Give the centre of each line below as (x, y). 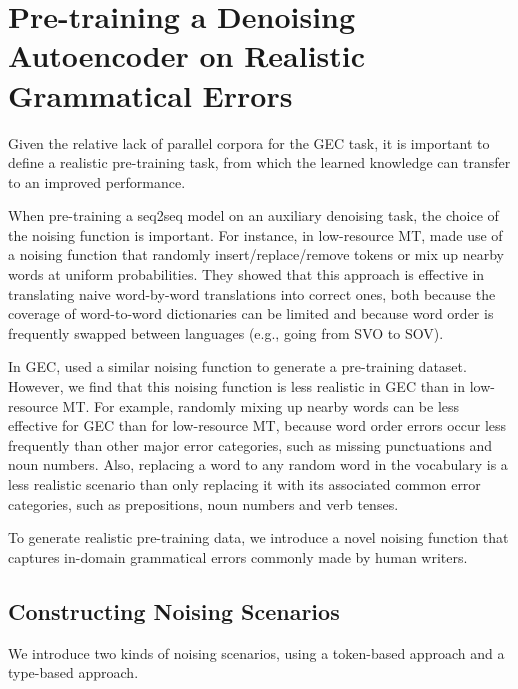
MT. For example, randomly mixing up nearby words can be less (261, 405)
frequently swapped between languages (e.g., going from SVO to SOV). (226, 332)
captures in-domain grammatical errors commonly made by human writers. (238, 556)
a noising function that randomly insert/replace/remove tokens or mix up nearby (256, 254)
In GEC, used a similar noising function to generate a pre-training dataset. (237, 366)
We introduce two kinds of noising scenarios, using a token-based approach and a (256, 652)
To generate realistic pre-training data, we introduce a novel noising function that (258, 537)
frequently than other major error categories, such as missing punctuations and (250, 444)
